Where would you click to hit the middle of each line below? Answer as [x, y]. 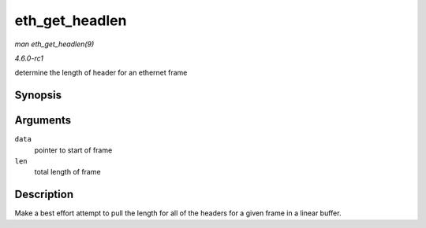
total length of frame [68, 172]
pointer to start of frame [73, 150]
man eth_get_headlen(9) [54, 44]
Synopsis [38, 96]
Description [44, 195]
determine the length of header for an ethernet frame [101, 73]
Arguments [43, 121]
